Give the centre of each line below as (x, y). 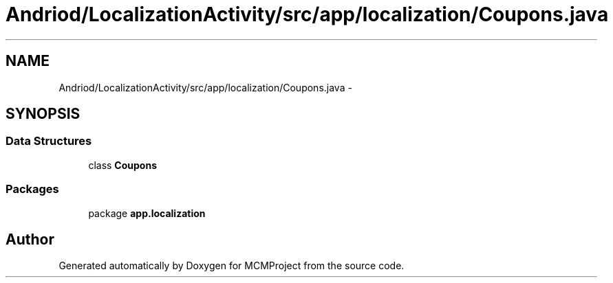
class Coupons (122, 165)
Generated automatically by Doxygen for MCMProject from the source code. (232, 266)
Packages (32, 189)
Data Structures (49, 141)
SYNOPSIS (43, 114)
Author (30, 239)
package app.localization (147, 213)
